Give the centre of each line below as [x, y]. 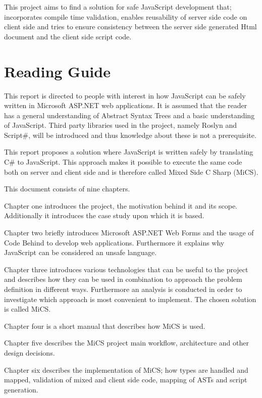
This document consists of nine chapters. [67, 189]
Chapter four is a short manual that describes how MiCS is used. [105, 326]
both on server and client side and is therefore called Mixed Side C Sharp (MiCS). [131, 171]
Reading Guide [57, 71]
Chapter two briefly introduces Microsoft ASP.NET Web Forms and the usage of [129, 233]
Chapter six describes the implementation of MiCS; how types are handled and [126, 369]
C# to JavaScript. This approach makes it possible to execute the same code [123, 162]
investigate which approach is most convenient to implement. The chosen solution [130, 299]
